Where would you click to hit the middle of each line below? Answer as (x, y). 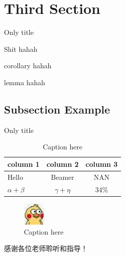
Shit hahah (21, 49)
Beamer (62, 177)
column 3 (102, 164)
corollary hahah (28, 65)
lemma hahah (25, 82)
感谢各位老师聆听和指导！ (46, 248)
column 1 (24, 164)
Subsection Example (57, 109)
